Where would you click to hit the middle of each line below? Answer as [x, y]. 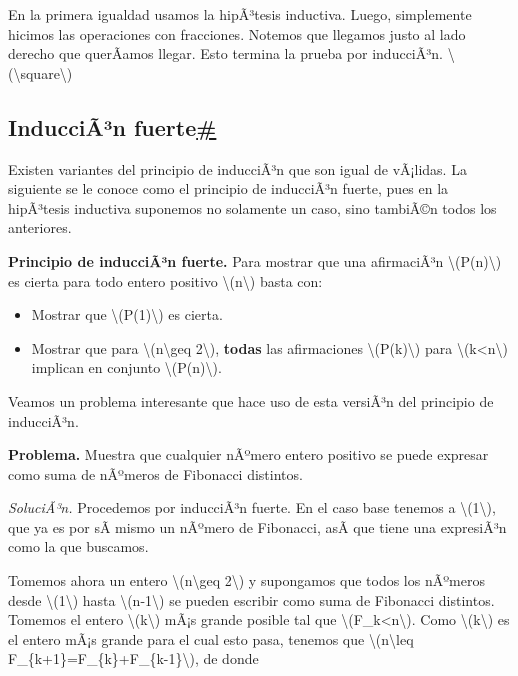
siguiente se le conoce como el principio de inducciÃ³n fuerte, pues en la [228, 188]
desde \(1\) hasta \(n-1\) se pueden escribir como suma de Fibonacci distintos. [251, 599]
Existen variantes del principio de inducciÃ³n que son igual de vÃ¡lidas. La [237, 168]
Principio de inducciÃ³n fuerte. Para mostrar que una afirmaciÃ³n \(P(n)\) [255, 260]
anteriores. [40, 227]
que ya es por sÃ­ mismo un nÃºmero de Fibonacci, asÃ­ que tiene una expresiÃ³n [257, 526]
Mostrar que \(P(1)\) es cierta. [127, 314]
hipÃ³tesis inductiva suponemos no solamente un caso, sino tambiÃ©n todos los [252, 207]
